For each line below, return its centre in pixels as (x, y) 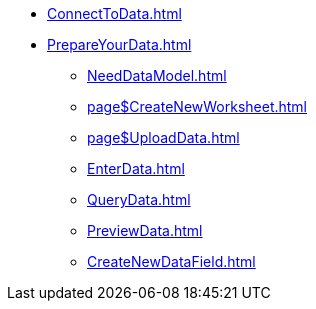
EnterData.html (136, 168)
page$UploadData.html (163, 137)
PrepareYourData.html (119, 44)
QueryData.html (139, 199)
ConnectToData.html (114, 13)
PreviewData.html (145, 230)
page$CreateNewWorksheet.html (197, 106)
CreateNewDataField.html (171, 261)
